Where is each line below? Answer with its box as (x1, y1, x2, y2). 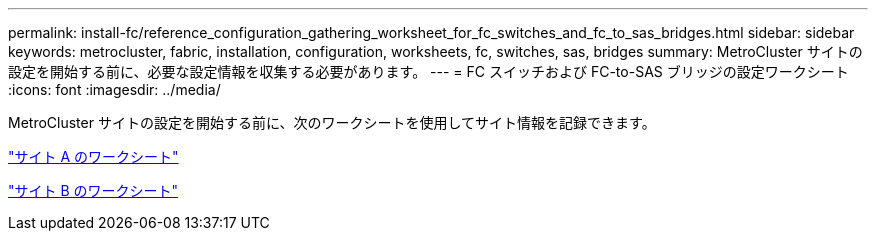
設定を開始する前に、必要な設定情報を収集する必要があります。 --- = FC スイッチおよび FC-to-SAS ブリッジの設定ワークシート (8, 63, 849, 80)
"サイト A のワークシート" (8, 148, 179, 165)
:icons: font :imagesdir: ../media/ (8, 81, 221, 98)
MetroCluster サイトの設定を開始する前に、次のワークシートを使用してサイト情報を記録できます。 (8, 114, 656, 131)
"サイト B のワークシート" (8, 182, 179, 199)
